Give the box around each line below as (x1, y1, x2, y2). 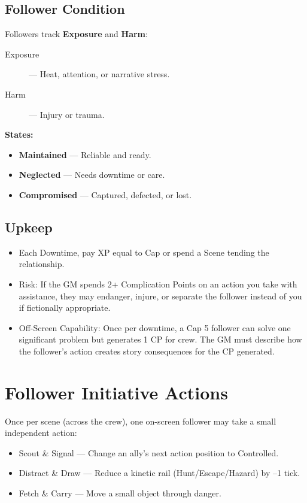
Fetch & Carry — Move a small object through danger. (19, 487, 221, 499)
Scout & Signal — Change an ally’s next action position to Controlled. (19, 446, 279, 459)
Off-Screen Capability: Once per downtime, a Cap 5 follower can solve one (19, 321, 291, 334)
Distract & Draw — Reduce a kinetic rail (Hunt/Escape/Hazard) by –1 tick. (19, 466, 300, 479)
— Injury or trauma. (29, 108, 105, 120)
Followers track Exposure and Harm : (5, 28, 148, 40)
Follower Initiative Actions (5, 380, 228, 404)
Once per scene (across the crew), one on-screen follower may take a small (5, 414, 276, 427)
